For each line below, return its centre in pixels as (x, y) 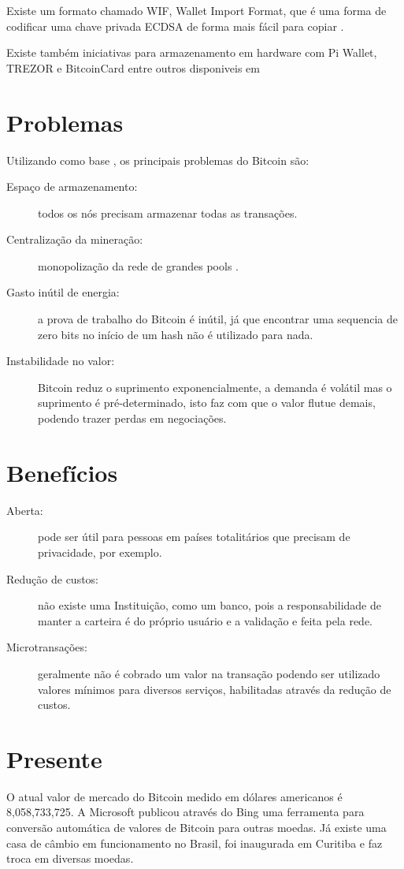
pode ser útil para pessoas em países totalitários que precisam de (194, 537)
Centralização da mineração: (75, 239)
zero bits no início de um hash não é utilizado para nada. (176, 334)
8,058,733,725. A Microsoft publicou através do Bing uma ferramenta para (185, 812)
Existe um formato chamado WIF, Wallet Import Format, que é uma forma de (196, 10)
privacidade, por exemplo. (100, 552)
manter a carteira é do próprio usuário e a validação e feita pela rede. (205, 620)
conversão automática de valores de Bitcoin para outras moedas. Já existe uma (196, 827)
